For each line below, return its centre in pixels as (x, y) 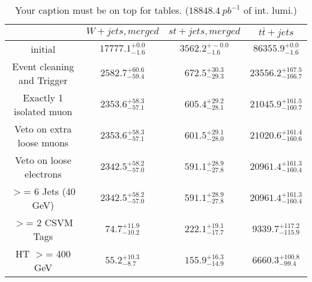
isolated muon (43, 111)
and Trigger (43, 80)
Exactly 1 (43, 97)
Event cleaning (43, 66)
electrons (43, 173)
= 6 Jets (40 (49, 191)
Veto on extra (43, 128)
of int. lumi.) (271, 10)
